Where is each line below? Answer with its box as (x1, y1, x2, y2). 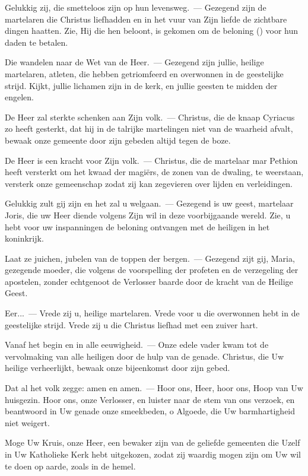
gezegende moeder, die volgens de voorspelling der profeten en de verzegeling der (5, 264, 299, 276)
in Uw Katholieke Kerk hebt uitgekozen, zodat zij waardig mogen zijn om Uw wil (5, 448, 301, 460)
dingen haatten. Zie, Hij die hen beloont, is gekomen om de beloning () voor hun (5, 24, 299, 37)
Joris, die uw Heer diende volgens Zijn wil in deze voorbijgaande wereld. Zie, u (5, 208, 291, 221)
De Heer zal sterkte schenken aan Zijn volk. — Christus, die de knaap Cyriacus (5, 110, 295, 123)
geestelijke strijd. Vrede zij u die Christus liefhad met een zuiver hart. (5, 318, 258, 331)
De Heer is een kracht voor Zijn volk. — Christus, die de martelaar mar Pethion (5, 154, 298, 166)
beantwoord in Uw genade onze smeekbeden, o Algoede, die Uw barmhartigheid (5, 405, 296, 417)
